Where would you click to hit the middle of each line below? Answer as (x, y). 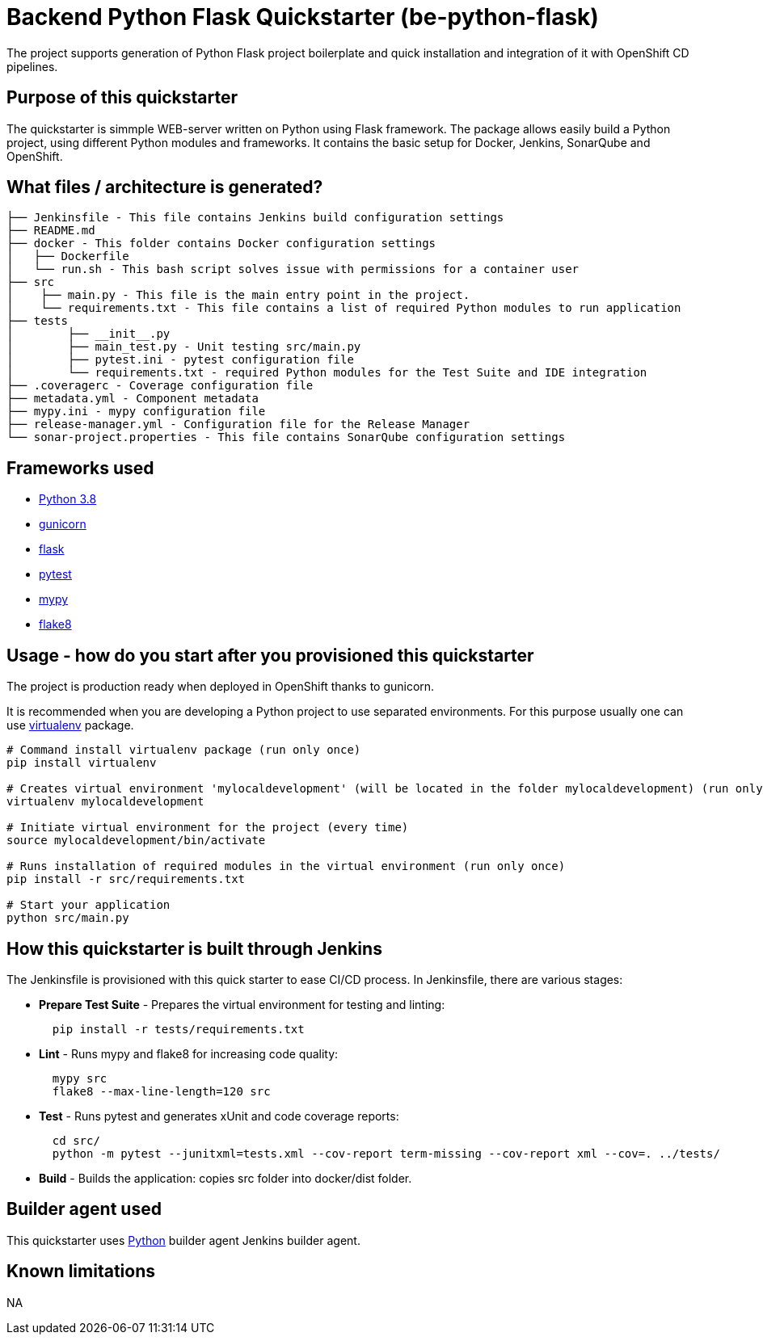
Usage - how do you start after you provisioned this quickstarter (270, 655)
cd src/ (76, 1140)
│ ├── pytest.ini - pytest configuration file (180, 360)
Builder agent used (84, 1209)
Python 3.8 (68, 499)
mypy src (80, 1078)
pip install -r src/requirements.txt (126, 879)
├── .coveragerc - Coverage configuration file (160, 386)
